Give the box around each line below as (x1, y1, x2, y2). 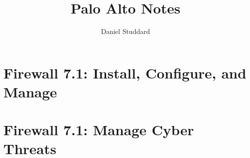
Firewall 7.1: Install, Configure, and (3, 63, 247, 82)
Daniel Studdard (101, 26, 150, 36)
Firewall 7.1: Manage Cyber (3, 120, 194, 140)
